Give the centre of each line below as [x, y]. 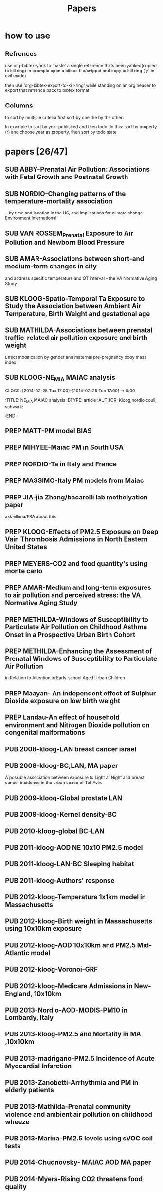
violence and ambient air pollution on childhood [79, 1114]
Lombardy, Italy [29, 1018]
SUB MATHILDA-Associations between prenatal [79, 330]
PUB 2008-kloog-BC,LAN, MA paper [62, 766]
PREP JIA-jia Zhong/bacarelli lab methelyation [76, 497]
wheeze [17, 1122]
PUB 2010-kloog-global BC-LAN [55, 831]
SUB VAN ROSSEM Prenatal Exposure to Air [69, 234]
